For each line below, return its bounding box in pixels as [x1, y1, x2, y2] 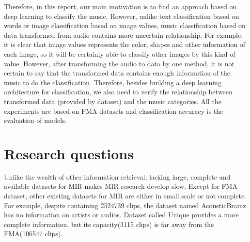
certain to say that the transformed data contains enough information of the [4, 68, 231, 78]
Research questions [4, 143, 134, 163]
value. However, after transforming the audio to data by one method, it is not [4, 58, 234, 68]
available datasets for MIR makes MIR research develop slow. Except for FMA [4, 181, 237, 191]
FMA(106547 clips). [4, 228, 63, 239]
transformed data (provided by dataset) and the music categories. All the [4, 96, 221, 106]
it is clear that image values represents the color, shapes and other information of [4, 39, 246, 49]
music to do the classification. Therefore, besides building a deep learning [4, 77, 221, 87]
